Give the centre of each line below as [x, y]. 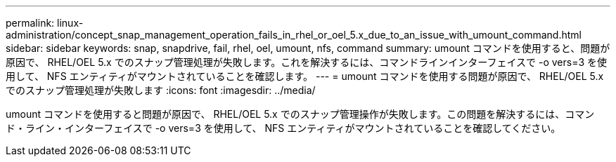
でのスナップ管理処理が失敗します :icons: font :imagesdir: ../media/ [161, 90]
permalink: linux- [45, 23]
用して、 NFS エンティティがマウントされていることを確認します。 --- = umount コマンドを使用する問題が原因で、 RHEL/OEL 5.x [305, 76]
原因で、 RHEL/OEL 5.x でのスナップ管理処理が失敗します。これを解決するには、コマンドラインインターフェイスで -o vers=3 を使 [306, 62]
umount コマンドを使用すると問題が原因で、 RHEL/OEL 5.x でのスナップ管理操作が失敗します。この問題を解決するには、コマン [300, 114]
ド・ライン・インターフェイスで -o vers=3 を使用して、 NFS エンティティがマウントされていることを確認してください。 [283, 128]
